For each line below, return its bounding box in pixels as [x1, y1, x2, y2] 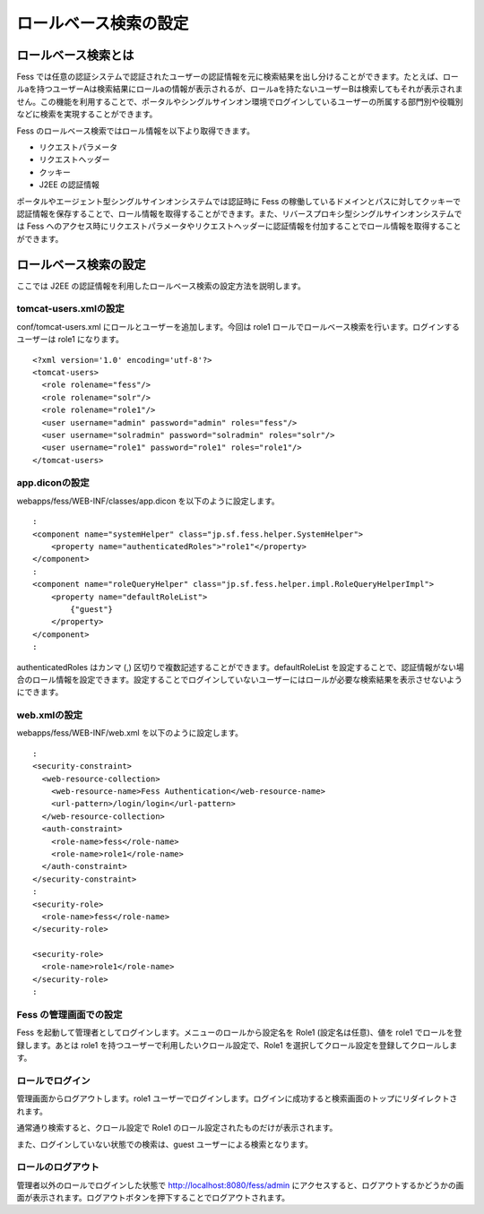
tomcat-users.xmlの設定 [16, 303, 125, 315]
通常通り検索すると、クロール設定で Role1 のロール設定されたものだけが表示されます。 [16, 1123, 338, 1133]
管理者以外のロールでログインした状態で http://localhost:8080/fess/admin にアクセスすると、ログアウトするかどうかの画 [16, 1179, 464, 1191]
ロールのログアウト [16, 1161, 100, 1174]
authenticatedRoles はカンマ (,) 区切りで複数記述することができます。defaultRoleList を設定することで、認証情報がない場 [16, 661, 465, 672]
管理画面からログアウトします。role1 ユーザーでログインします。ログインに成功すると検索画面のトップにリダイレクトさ [16, 1093, 458, 1104]
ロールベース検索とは [16, 47, 134, 63]
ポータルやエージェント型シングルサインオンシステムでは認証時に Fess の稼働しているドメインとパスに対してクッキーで [16, 195, 462, 206]
